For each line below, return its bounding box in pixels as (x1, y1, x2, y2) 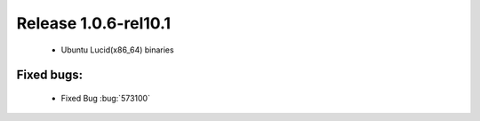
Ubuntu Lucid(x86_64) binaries (60, 44, 174, 55)
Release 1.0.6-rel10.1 (16, 13, 172, 33)
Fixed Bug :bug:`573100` (60, 93, 151, 103)
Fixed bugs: (16, 68, 84, 83)
